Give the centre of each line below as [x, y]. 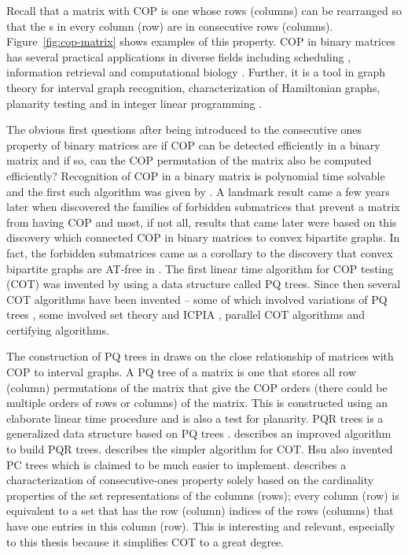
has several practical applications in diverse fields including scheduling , [179, 56]
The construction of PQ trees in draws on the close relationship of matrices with [200, 356]
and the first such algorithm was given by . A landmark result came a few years [198, 191]
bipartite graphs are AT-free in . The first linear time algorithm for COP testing [200, 268]
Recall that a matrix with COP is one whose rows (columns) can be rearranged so [204, 10]
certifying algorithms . [58, 329]
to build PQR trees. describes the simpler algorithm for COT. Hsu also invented [200, 449]
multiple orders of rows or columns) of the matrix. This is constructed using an [197, 403]
